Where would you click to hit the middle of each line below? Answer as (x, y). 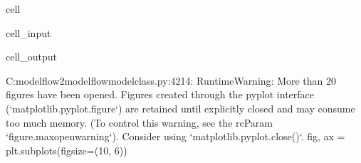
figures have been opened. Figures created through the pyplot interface (160, 94)
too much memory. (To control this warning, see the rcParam (140, 122)
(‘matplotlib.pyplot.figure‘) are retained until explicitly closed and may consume (180, 108)
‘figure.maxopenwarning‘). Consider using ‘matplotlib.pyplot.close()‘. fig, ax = (176, 136)
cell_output (31, 57)
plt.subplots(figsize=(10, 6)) (67, 150)
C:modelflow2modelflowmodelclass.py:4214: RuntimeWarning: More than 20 (171, 80)
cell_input (28, 32)
